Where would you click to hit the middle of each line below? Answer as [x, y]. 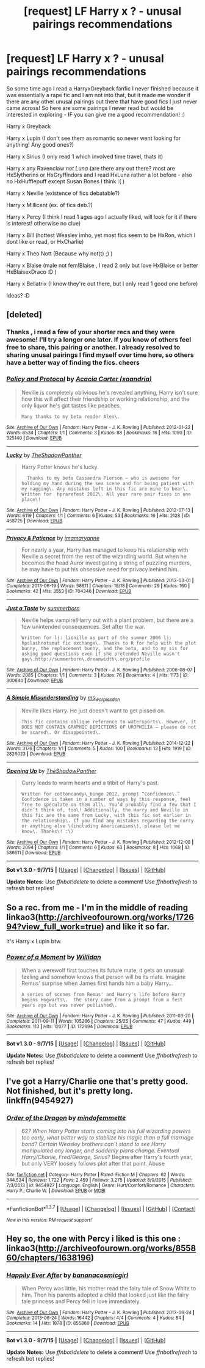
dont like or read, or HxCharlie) [45, 241]
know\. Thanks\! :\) [47, 832]
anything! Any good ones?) [40, 144]
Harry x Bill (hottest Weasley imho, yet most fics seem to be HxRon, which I [101, 235]
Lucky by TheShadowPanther [44, 455]
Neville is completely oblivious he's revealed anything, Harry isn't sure [110, 392]
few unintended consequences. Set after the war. [83, 626]
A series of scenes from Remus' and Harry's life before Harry [103, 995]
